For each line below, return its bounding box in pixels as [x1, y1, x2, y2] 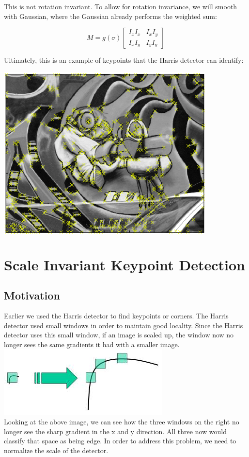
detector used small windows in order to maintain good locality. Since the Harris [4, 320, 243, 330]
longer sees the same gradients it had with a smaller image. [4, 339, 180, 349]
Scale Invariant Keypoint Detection [4, 254, 245, 274]
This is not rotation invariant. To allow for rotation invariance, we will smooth [4, 1, 237, 11]
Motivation [4, 288, 60, 303]
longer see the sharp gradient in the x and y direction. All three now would [4, 426, 227, 436]
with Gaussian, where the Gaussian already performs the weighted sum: [4, 11, 217, 21]
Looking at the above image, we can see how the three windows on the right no [4, 416, 239, 426]
